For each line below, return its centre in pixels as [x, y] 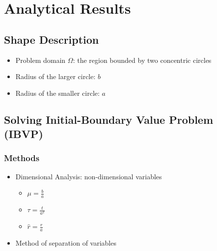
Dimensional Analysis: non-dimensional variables [89, 176]
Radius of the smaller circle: [57, 93]
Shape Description [52, 39]
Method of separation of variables [66, 243]
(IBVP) [24, 134]
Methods [22, 158]
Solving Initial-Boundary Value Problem [109, 119]
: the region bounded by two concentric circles [142, 60]
